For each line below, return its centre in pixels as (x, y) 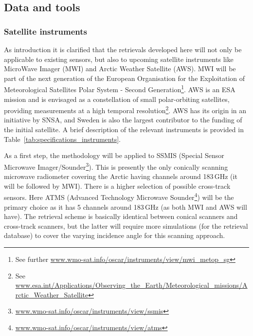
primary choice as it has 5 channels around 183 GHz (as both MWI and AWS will (126, 207)
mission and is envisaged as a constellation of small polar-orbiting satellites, (117, 99)
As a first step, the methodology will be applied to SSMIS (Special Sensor (114, 155)
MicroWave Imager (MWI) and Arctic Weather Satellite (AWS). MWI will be (120, 69)
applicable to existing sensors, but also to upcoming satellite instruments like (119, 59)
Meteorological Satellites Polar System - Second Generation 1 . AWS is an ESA (120, 89)
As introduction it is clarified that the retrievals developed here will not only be (123, 49)
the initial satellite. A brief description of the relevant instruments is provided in (124, 129)
